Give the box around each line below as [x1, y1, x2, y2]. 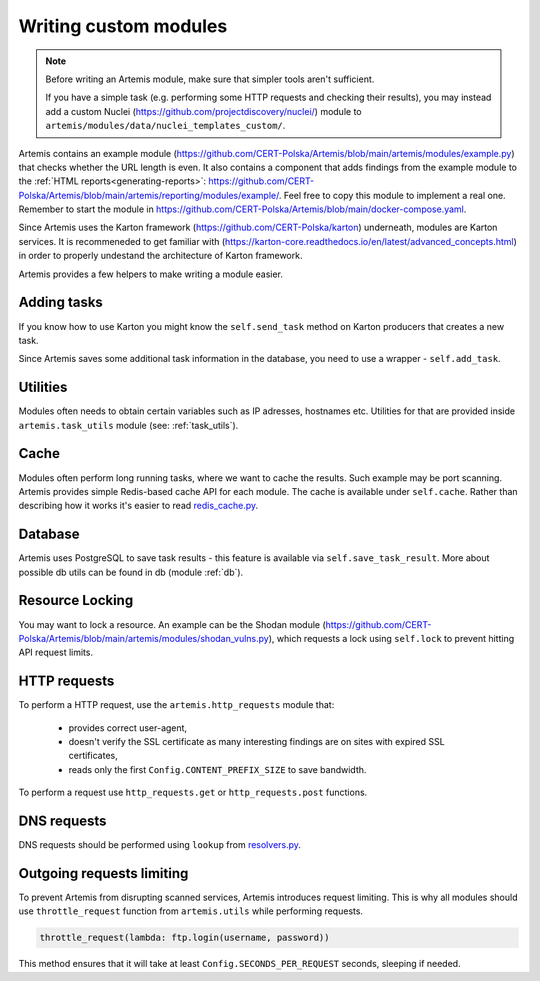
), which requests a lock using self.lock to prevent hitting [268, 632, 515, 644]
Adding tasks [18, 294, 104, 311]
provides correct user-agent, [68, 721, 188, 734]
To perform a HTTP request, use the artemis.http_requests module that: [18, 699, 335, 711]
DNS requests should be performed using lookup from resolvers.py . [18, 839, 302, 851]
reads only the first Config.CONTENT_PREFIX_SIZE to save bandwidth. [68, 763, 367, 775]
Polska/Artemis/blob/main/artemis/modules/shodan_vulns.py [18, 632, 269, 644]
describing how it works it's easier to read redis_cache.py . [18, 500, 259, 512]
